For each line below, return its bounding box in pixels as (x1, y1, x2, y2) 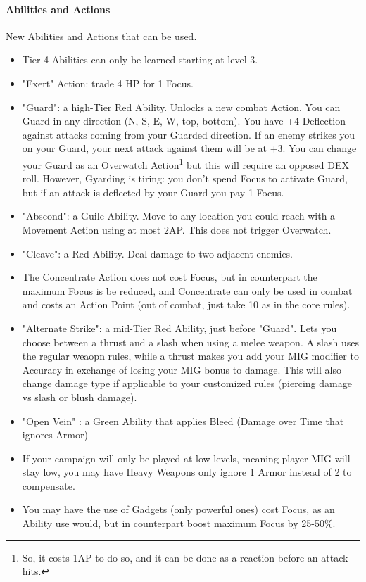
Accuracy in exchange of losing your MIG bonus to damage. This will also (22, 362, 341, 377)
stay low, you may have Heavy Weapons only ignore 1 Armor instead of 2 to (22, 464, 352, 479)
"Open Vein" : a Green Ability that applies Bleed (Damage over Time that (22, 413, 344, 428)
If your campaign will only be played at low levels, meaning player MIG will (22, 450, 351, 465)
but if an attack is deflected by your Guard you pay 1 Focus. (22, 184, 284, 199)
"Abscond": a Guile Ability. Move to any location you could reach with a (22, 208, 336, 223)
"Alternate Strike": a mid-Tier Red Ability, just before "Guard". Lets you (22, 320, 337, 335)
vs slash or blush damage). (22, 389, 137, 404)
